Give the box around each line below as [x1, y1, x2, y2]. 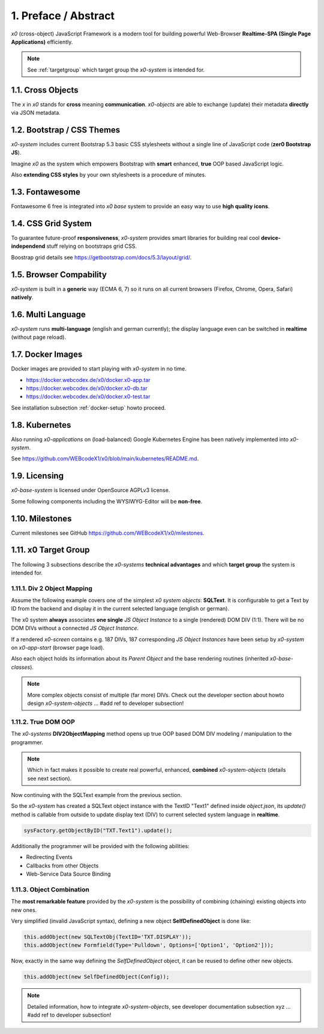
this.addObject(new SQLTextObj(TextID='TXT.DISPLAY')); [23, 933, 192, 940]
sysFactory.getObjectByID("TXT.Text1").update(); [23, 827, 173, 834]
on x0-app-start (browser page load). [11, 644, 105, 651]
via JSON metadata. [11, 109, 61, 117]
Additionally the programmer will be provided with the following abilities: [11, 842, 190, 849]
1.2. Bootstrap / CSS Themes [11, 125, 121, 135]
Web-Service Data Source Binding [26, 870, 111, 878]
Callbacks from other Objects [26, 862, 99, 869]
